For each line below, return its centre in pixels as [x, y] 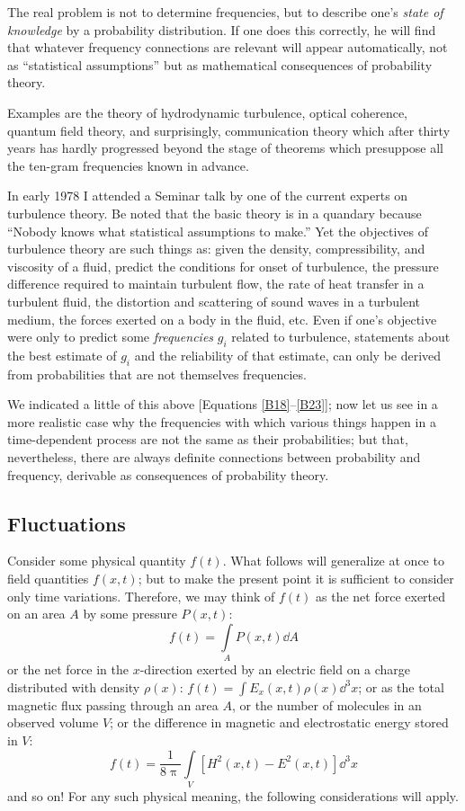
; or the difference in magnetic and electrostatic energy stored [279, 722]
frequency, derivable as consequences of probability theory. [168, 474]
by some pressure [130, 614]
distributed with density [74, 686]
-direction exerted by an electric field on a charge [275, 669]
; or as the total [401, 686]
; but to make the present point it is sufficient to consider [296, 579]
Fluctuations [67, 523]
